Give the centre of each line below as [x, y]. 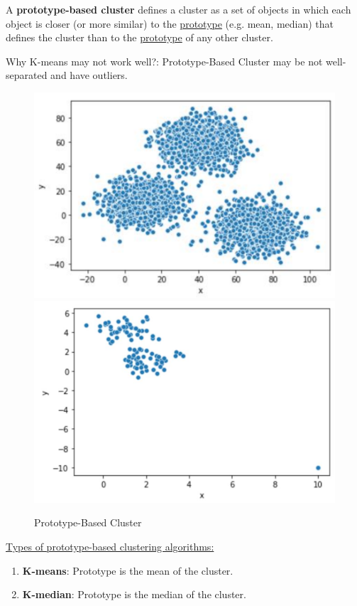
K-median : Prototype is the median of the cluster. [134, 594]
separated [27, 75]
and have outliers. [89, 75]
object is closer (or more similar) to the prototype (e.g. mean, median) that [170, 23]
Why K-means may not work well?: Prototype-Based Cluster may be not [164, 61]
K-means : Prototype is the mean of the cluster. [128, 570]
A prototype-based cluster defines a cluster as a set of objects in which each [178, 9]
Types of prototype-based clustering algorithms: [110, 547]
